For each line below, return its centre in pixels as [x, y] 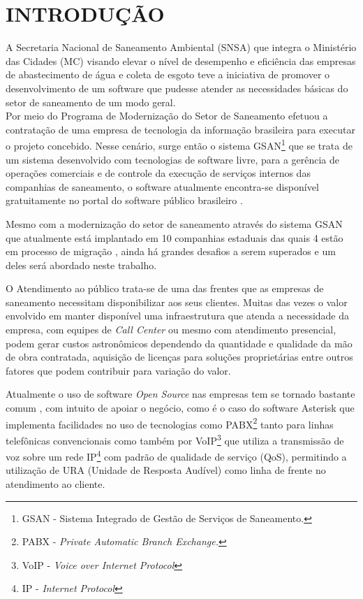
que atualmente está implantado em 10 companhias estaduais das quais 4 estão [175, 237]
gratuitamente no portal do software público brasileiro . [124, 200]
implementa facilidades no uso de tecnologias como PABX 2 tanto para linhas [170, 423]
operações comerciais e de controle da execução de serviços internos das [158, 173]
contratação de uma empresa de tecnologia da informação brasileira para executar [180, 129]
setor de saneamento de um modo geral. [91, 102]
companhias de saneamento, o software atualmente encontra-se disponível [162, 186]
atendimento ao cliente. [55, 483]
